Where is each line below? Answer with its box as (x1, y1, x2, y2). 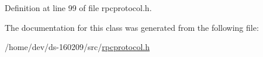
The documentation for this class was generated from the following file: (5, 21, 259, 33)
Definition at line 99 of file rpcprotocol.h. (5, 2, 152, 13)
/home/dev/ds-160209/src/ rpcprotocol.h (5, 41, 150, 53)
